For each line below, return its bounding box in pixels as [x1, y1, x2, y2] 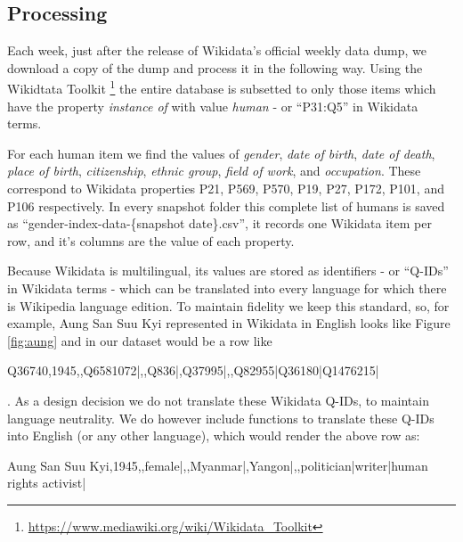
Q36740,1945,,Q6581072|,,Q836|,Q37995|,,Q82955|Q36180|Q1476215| [7, 361, 379, 380]
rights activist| [7, 473, 86, 492]
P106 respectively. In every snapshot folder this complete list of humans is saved [7, 196, 445, 215]
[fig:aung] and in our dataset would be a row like [7, 331, 272, 349]
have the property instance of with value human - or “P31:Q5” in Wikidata [7, 96, 418, 115]
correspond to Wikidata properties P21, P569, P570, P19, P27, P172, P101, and [7, 179, 444, 198]
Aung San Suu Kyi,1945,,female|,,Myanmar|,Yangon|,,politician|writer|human [7, 456, 428, 474]
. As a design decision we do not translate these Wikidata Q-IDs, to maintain [7, 390, 429, 409]
